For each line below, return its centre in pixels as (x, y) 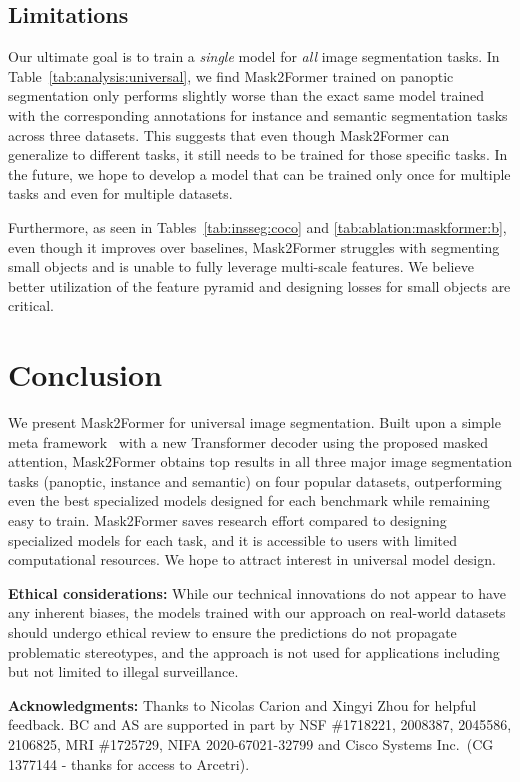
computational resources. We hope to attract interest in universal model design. (252, 559)
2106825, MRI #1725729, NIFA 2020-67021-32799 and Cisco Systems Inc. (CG (251, 743)
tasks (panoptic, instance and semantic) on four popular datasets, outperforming (255, 480)
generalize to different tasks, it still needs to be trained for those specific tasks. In (258, 154)
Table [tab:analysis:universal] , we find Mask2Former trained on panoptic (231, 75)
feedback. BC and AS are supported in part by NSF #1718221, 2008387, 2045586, (260, 724)
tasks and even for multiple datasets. (120, 193)
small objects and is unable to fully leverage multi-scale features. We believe (241, 266)
